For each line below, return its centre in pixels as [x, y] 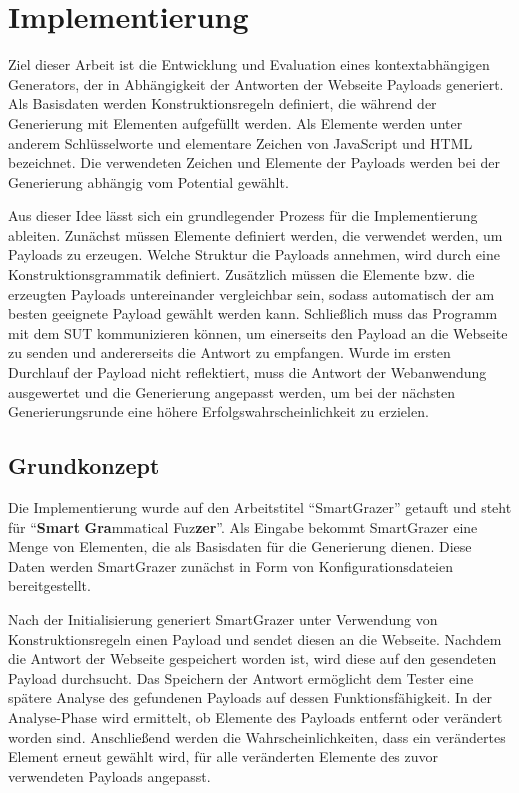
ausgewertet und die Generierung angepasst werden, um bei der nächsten [232, 391]
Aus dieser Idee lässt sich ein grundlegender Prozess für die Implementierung [243, 215]
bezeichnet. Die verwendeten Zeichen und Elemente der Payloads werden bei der [254, 162]
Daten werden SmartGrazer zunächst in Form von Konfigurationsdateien [231, 565]
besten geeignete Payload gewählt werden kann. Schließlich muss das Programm [253, 313]
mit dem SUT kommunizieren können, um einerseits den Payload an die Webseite [258, 332]
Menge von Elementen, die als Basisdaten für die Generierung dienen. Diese [240, 546]
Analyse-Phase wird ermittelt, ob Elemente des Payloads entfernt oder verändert [255, 716]
